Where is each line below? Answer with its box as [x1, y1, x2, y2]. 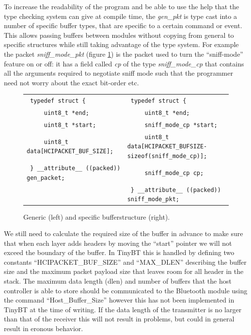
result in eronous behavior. [4, 323, 83, 333]
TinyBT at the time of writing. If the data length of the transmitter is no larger [4, 304, 242, 314]
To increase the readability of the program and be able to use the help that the [4, 1, 239, 11]
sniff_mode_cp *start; [144, 121, 218, 128]
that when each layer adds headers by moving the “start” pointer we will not [4, 238, 232, 248]
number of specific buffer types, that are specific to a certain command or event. [4, 20, 242, 31]
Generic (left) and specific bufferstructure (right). [23, 212, 170, 222]
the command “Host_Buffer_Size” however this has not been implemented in [4, 295, 235, 305]
